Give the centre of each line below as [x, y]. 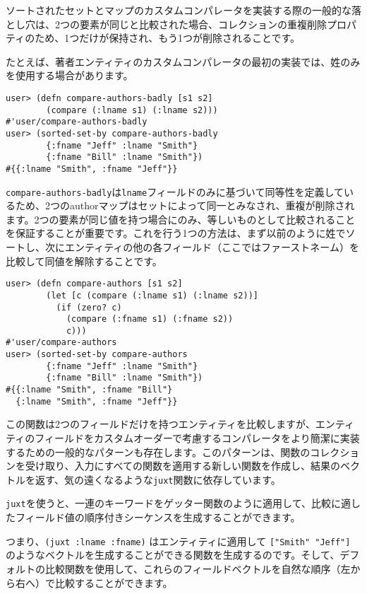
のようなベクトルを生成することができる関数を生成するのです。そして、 [173, 555]
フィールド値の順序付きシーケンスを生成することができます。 [158, 517]
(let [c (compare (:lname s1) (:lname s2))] [152, 295]
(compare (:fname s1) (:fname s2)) [150, 319]
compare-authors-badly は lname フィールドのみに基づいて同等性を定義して [175, 191]
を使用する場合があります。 [70, 75]
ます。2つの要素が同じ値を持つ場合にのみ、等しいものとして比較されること [181, 219]
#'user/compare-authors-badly [77, 122]
